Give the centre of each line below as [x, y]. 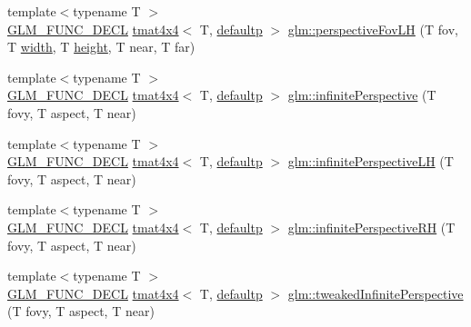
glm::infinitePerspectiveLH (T [371, 161]
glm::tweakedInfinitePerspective [376, 293]
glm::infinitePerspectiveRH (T [371, 227]
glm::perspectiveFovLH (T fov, [373, 29]
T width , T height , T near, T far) [101, 47]
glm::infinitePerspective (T [362, 95]
